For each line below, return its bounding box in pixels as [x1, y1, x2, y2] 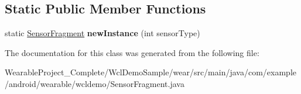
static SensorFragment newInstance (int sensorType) [5, 27, 200, 39]
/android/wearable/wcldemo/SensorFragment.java [5, 77, 184, 89]
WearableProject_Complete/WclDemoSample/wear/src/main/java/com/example [5, 66, 296, 78]
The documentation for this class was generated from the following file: [5, 46, 259, 58]
